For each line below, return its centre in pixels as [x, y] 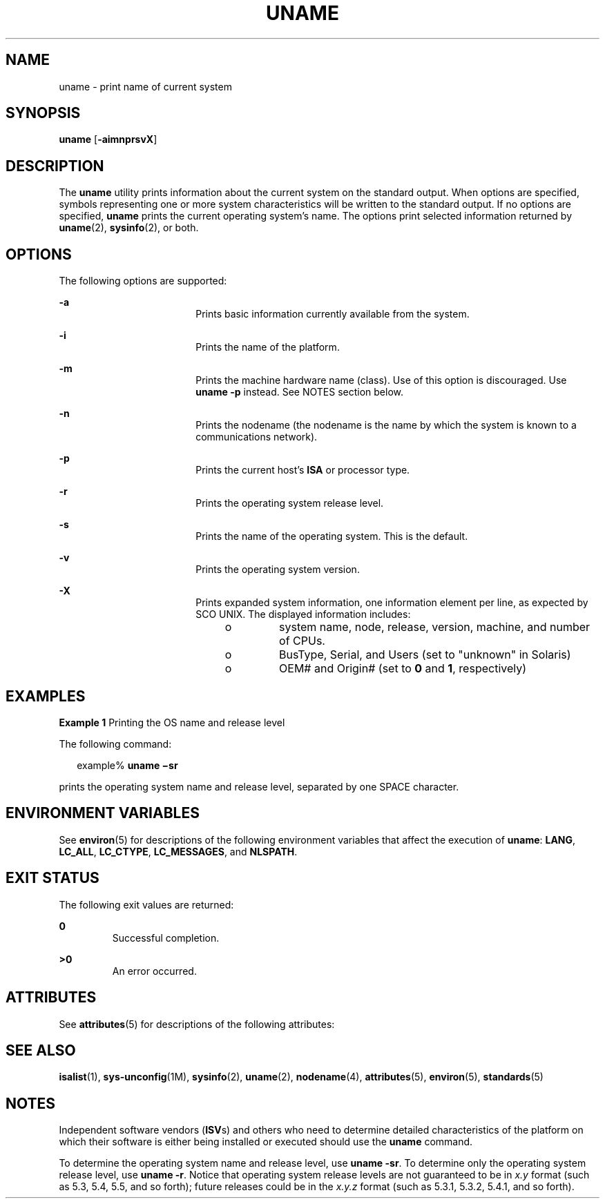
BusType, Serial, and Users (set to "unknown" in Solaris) [425, 655]
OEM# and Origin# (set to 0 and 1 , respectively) [403, 669]
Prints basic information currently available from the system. [333, 314]
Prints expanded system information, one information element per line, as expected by [392, 603]
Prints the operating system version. [278, 570]
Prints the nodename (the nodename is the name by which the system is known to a [386, 425]
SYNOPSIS [43, 113]
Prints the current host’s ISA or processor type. [303, 470]
